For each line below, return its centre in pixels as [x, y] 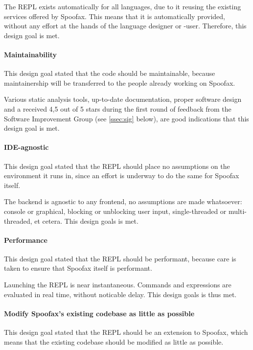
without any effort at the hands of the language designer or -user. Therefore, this [125, 26]
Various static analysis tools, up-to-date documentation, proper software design [123, 99]
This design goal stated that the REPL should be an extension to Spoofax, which [126, 332]
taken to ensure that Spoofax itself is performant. [78, 268]
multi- [238, 211]
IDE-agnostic [26, 147]
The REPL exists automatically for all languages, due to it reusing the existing [123, 6]
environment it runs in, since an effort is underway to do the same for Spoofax [122, 175]
